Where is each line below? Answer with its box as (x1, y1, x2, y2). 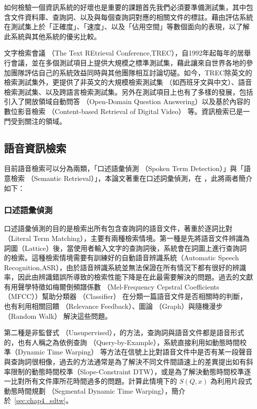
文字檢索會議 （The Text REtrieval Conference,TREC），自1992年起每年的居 (4, 48, 244, 58)
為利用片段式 (210, 376, 252, 386)
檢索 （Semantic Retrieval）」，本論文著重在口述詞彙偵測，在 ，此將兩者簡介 (10, 173, 253, 183)
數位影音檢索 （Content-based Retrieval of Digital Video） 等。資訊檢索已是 (4, 106, 243, 116)
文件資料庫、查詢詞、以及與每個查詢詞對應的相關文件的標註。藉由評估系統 (10, 11, 253, 22)
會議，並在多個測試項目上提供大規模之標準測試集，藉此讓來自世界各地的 (10, 57, 246, 67)
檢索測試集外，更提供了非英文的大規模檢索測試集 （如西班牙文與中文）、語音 (4, 77, 252, 87)
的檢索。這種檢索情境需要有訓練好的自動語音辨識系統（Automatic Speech (4, 252, 239, 263)
